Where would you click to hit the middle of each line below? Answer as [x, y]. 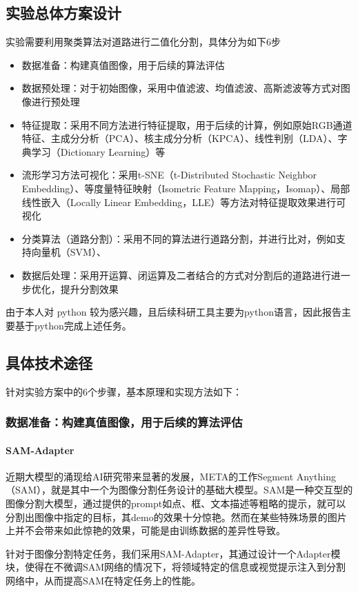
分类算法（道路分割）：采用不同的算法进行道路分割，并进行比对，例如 [179, 238]
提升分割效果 [89, 288]
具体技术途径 [49, 362]
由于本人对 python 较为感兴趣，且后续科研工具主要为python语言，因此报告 [173, 312]
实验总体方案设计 [63, 13]
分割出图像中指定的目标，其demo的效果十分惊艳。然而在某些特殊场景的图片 [176, 517]
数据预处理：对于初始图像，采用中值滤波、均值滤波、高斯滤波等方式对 [181, 88]
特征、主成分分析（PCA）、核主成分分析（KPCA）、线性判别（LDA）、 [180, 138]
